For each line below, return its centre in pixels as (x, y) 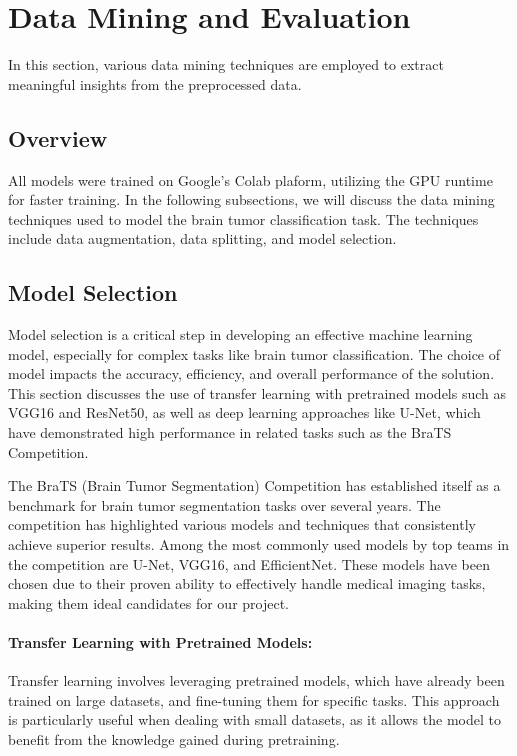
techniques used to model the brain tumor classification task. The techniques (243, 218)
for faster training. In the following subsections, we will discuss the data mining (251, 199)
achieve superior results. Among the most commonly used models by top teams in (259, 544)
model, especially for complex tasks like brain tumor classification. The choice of (254, 353)
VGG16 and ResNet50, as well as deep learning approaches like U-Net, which (244, 412)
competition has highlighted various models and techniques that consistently (242, 524)
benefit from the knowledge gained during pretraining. (174, 738)
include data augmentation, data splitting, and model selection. (202, 238)
